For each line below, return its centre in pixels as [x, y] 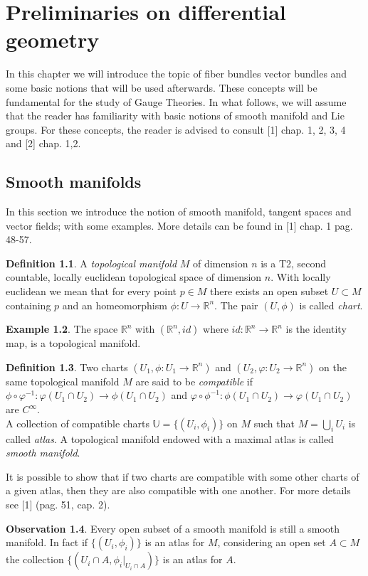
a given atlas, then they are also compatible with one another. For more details [178, 490]
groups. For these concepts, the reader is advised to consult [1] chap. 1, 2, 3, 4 [176, 129]
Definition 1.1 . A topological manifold [91, 263]
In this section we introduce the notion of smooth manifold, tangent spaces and [179, 212]
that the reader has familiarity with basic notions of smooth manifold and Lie [175, 116]
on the [333, 367]
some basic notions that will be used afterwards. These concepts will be [162, 87]
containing [28, 305]
